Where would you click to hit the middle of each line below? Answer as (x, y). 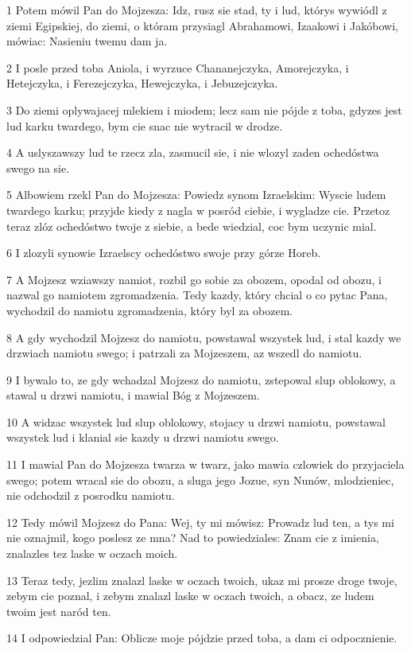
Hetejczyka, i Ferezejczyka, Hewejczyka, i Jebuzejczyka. (142, 83)
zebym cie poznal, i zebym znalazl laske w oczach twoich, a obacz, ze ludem (190, 596)
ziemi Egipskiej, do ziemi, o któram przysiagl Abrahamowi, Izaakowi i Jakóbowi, (202, 25)
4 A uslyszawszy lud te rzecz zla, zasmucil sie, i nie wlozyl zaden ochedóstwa (193, 152)
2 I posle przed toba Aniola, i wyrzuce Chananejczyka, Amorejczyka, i (178, 67)
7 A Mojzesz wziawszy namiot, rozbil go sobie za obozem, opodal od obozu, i (194, 279)
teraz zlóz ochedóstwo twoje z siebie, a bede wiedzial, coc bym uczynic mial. (192, 226)
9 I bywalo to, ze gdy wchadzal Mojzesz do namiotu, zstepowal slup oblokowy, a (201, 379)
